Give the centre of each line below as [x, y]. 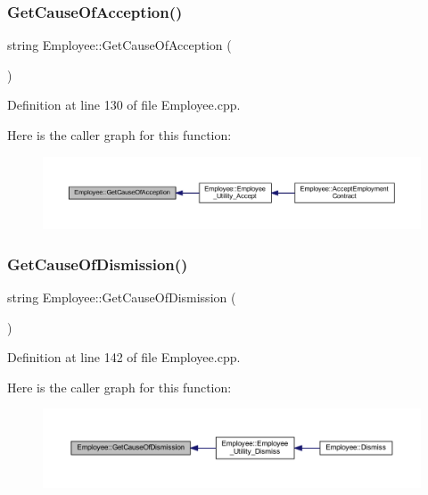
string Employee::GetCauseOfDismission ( [122, 297]
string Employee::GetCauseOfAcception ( [119, 45]
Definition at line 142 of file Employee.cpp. [124, 357]
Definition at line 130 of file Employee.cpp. [124, 105]
